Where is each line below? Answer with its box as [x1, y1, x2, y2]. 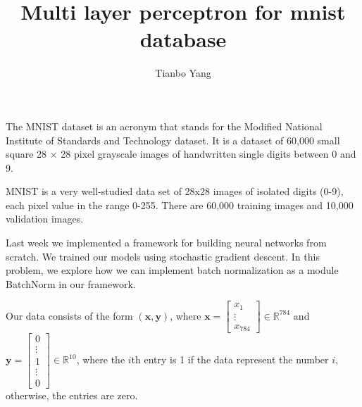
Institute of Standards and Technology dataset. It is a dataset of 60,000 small [6, 132, 340, 147]
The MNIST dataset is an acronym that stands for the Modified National [6, 118, 323, 133]
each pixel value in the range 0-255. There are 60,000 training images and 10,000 [6, 197, 354, 212]
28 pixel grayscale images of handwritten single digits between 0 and [61, 146, 356, 161]
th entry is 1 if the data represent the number [131, 352, 329, 367]
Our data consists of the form [6, 308, 133, 323]
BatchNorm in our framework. [6, 276, 136, 291]
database [139, 25, 227, 54]
